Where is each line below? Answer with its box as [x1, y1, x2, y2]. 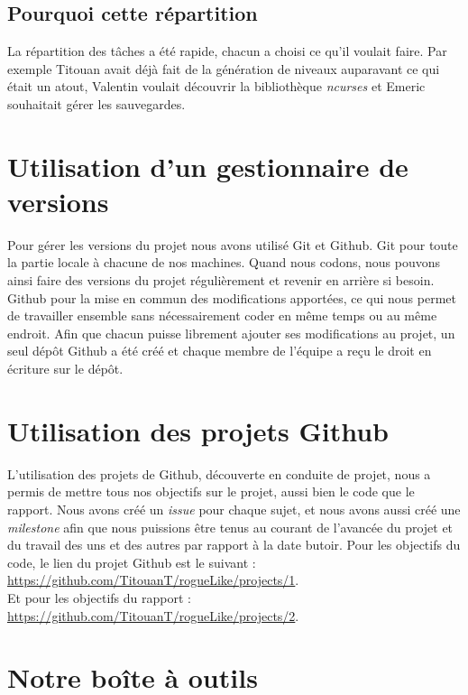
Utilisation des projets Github [7, 412, 389, 449]
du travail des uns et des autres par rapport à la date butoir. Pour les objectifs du [7, 535, 461, 554]
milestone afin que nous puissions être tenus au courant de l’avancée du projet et [7, 517, 454, 536]
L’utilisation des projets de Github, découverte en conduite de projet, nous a [7, 464, 431, 483]
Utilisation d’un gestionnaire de [7, 147, 408, 184]
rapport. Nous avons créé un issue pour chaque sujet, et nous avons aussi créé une [7, 499, 461, 518]
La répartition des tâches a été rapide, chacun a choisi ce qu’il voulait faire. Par [7, 42, 447, 60]
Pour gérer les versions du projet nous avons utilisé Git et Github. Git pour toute [7, 235, 458, 254]
